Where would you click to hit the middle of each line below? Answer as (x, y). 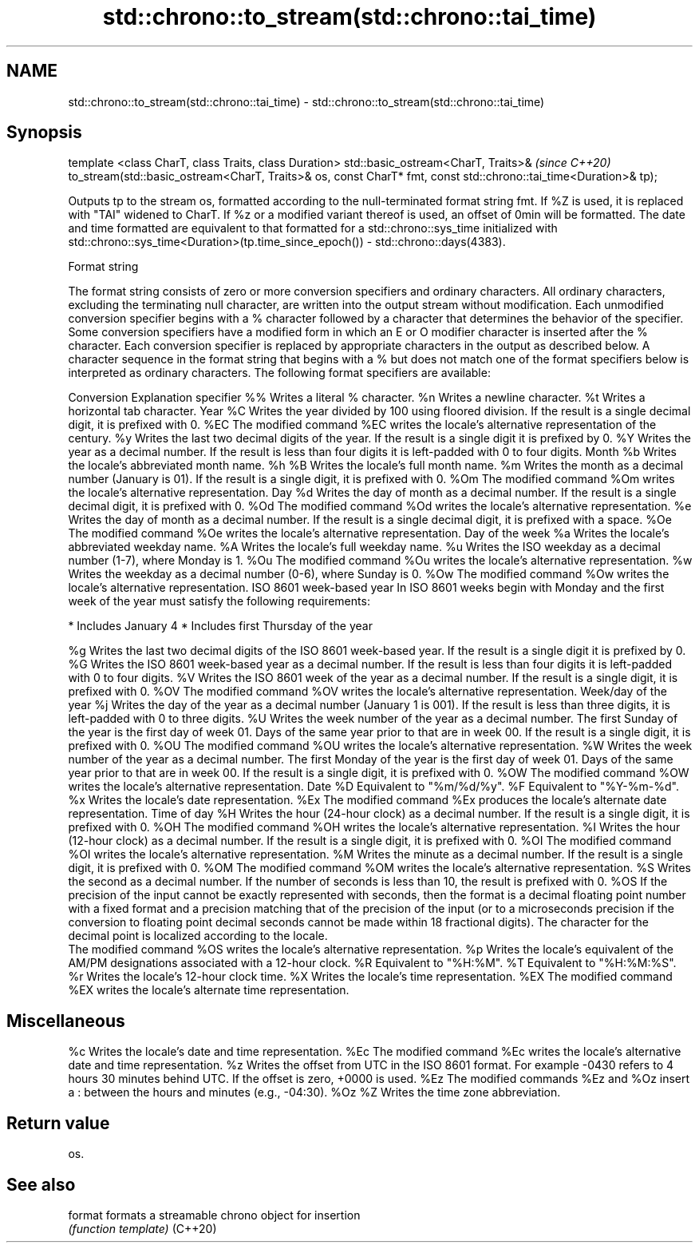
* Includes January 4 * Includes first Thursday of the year (220, 626)
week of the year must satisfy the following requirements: (219, 601)
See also (41, 1184)
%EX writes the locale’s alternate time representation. (209, 990)
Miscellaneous (66, 1021)
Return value (58, 1123)
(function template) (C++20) (142, 1228)
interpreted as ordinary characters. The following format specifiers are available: (279, 373)
